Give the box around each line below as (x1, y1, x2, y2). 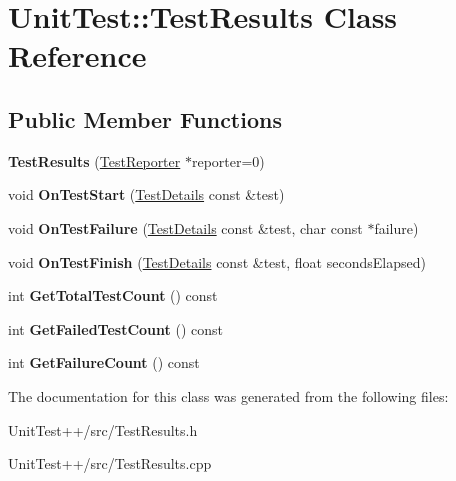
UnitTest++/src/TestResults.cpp (8, 453, 212, 474)
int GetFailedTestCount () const (8, 318, 223, 339)
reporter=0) (191, 150, 265, 171)
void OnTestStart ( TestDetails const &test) (8, 184, 285, 205)
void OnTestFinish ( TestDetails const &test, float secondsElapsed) (8, 251, 426, 272)
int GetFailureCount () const (8, 352, 200, 373)
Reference (8, 35, 147, 76)
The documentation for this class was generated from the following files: (8, 385, 449, 406)
